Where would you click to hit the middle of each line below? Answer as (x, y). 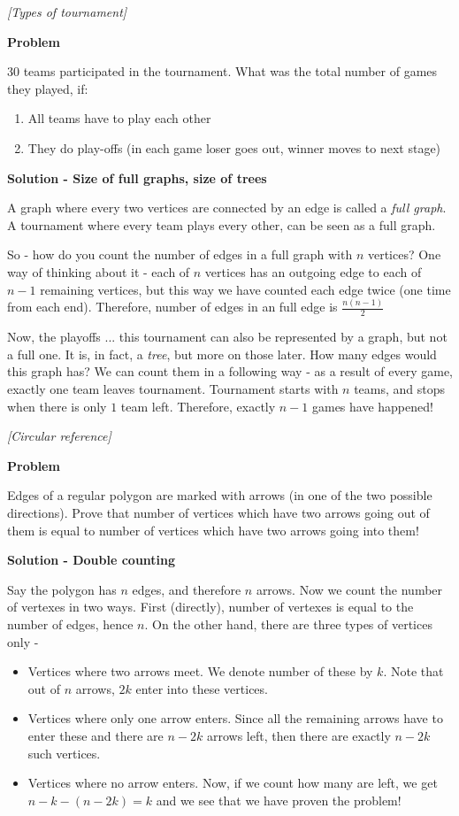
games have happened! (372, 406)
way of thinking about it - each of (99, 271)
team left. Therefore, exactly (198, 406)
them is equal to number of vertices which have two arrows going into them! (213, 530)
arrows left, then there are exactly (298, 735)
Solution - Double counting (92, 560)
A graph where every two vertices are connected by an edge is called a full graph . (227, 208)
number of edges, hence (70, 624)
